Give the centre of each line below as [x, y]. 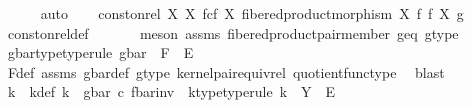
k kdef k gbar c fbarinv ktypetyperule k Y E [171, 91]
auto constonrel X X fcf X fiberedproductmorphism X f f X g [252, 13]
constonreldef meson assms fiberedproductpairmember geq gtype [233, 32]
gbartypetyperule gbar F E [100, 52]
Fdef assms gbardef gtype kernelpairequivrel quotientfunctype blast [226, 71]
